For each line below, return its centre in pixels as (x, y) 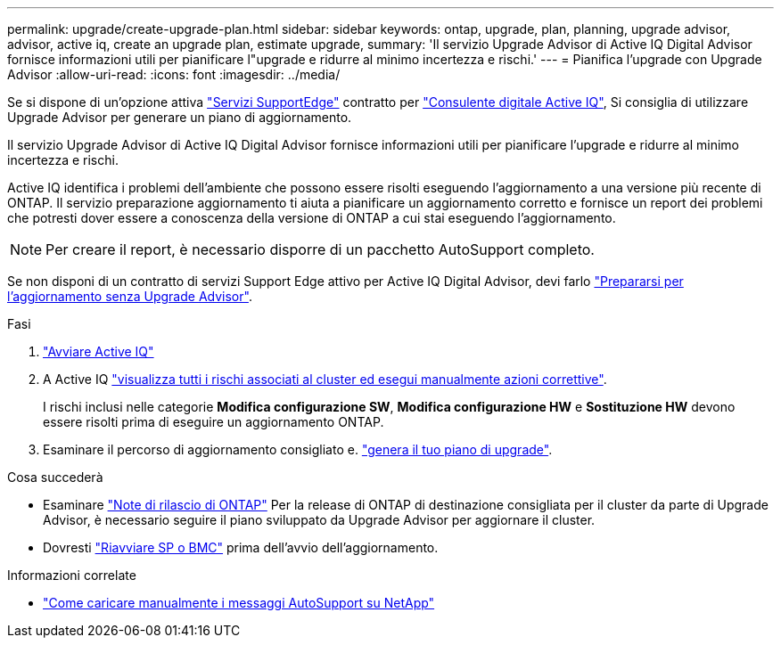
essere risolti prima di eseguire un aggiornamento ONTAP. (214, 422)
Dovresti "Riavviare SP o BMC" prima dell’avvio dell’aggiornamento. (241, 547)
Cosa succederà (55, 477)
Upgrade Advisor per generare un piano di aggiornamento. (180, 117)
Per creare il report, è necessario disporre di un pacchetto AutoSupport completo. (320, 249)
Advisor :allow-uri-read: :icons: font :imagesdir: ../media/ (174, 74)
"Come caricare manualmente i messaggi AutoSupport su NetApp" (239, 603)
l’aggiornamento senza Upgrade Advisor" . (130, 296)
